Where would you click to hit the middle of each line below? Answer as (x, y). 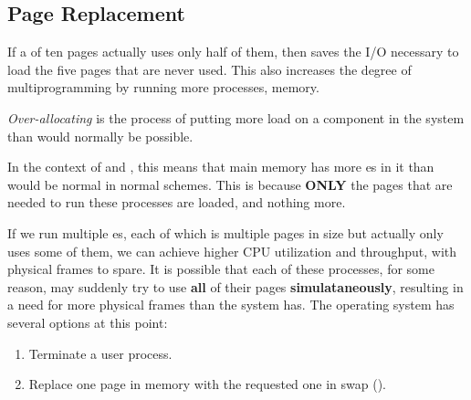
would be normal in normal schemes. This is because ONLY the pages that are (230, 184)
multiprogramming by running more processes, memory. (163, 87)
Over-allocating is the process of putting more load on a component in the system (236, 117)
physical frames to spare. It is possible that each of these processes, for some (221, 269)
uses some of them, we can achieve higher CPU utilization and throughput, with (232, 251)
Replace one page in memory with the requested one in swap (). (208, 384)
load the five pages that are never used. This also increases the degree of (209, 69)
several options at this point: (88, 322)
